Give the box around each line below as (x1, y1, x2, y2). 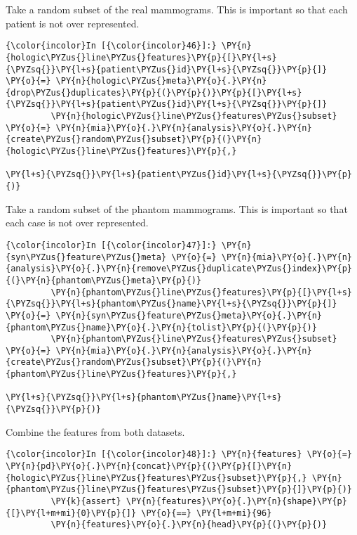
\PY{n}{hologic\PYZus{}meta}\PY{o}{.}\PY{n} (55, 76, 267, 86)
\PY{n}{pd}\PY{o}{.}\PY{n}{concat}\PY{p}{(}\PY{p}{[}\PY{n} (6, 461, 292, 471)
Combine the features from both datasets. (6, 424, 185, 439)
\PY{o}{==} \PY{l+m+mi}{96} (141, 508, 272, 518)
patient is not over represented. (6, 15, 140, 30)
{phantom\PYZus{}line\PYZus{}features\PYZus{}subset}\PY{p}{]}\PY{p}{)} (6, 484, 352, 495)
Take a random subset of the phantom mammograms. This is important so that (6, 201, 348, 216)
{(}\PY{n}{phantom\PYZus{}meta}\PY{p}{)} (6, 275, 202, 285)
